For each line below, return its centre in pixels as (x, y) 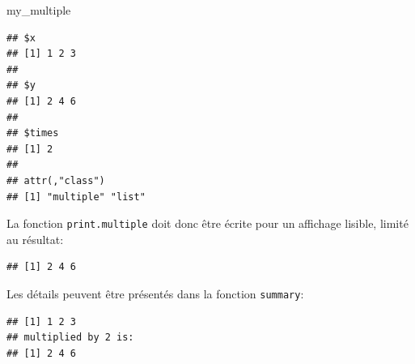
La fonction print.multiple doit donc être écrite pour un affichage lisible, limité (207, 223)
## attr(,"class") (56, 180)
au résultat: (35, 239)
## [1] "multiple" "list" (76, 197)
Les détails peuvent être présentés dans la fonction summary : (155, 293)
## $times (33, 133)
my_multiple (39, 10)
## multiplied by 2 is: (70, 338)
